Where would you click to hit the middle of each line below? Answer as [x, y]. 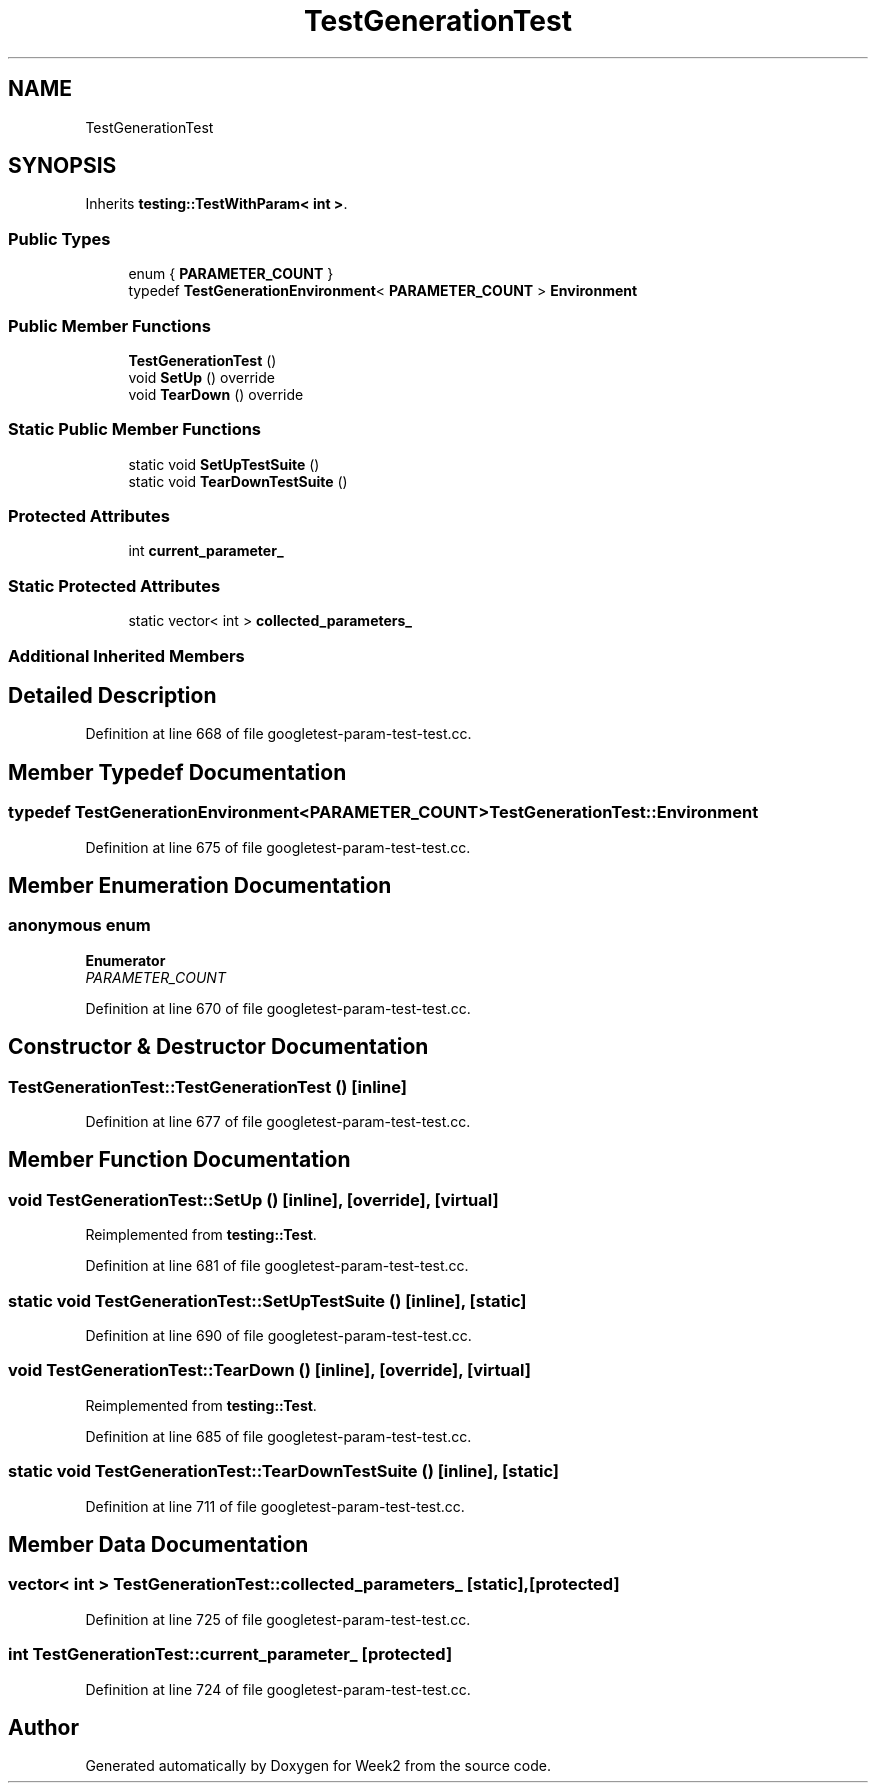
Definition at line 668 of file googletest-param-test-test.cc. [278, 734]
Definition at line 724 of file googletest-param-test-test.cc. [278, 1689]
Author [43, 1727]
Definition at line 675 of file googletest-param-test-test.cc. [278, 847]
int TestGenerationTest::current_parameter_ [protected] [230, 1654]
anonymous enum [79, 925]
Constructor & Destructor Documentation [218, 1047]
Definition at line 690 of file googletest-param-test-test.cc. [278, 1336]
